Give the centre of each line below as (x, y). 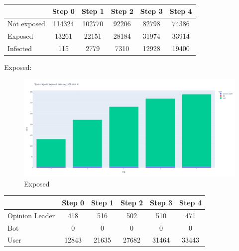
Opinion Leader (31, 215)
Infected (20, 48)
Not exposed (26, 24)
